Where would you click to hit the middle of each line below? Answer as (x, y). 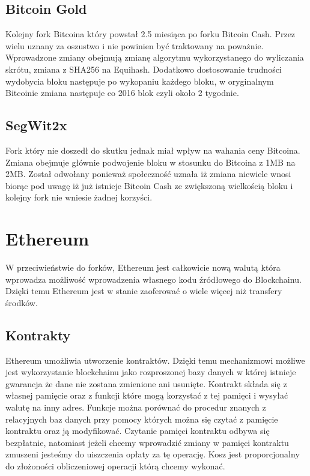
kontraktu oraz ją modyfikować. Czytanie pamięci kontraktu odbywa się (138, 431)
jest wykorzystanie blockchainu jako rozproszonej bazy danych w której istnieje (151, 372)
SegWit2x (36, 125)
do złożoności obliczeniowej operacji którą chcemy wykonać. (115, 465)
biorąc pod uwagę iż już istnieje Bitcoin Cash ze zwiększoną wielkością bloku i (149, 185)
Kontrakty (38, 335)
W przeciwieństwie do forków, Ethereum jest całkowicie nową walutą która (143, 267)
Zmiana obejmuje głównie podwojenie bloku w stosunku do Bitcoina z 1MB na (150, 162)
